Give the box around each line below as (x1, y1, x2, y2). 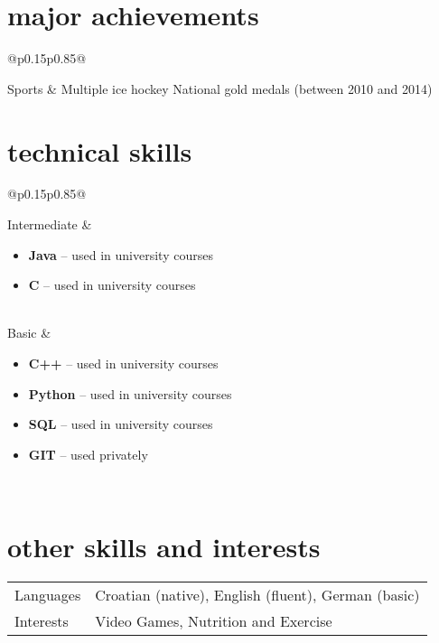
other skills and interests (7, 528, 321, 565)
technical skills (7, 132, 192, 169)
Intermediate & (7, 215, 92, 234)
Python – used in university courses (28, 384, 232, 403)
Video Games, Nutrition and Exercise (95, 610, 332, 632)
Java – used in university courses (28, 245, 213, 264)
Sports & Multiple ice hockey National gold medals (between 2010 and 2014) (7, 79, 433, 98)
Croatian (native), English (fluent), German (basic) (95, 584, 420, 606)
